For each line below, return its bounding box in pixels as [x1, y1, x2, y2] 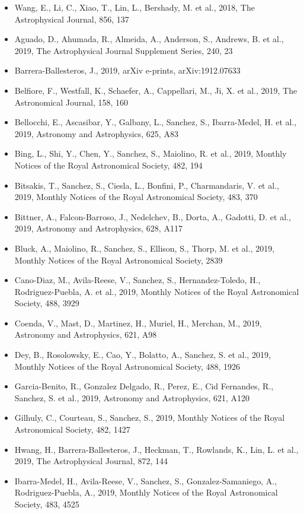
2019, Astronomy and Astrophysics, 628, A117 [14, 222, 183, 234]
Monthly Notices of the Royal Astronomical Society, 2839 [14, 253, 223, 266]
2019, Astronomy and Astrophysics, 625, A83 [14, 127, 178, 139]
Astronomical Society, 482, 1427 [14, 423, 130, 436]
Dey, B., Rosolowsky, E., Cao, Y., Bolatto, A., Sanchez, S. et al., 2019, [14, 348, 271, 361]
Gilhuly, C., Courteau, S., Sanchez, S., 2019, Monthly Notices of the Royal [14, 411, 285, 424]
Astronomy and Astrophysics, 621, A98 [14, 328, 157, 341]
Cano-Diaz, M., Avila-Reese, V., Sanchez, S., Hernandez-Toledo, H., [14, 274, 261, 286]
